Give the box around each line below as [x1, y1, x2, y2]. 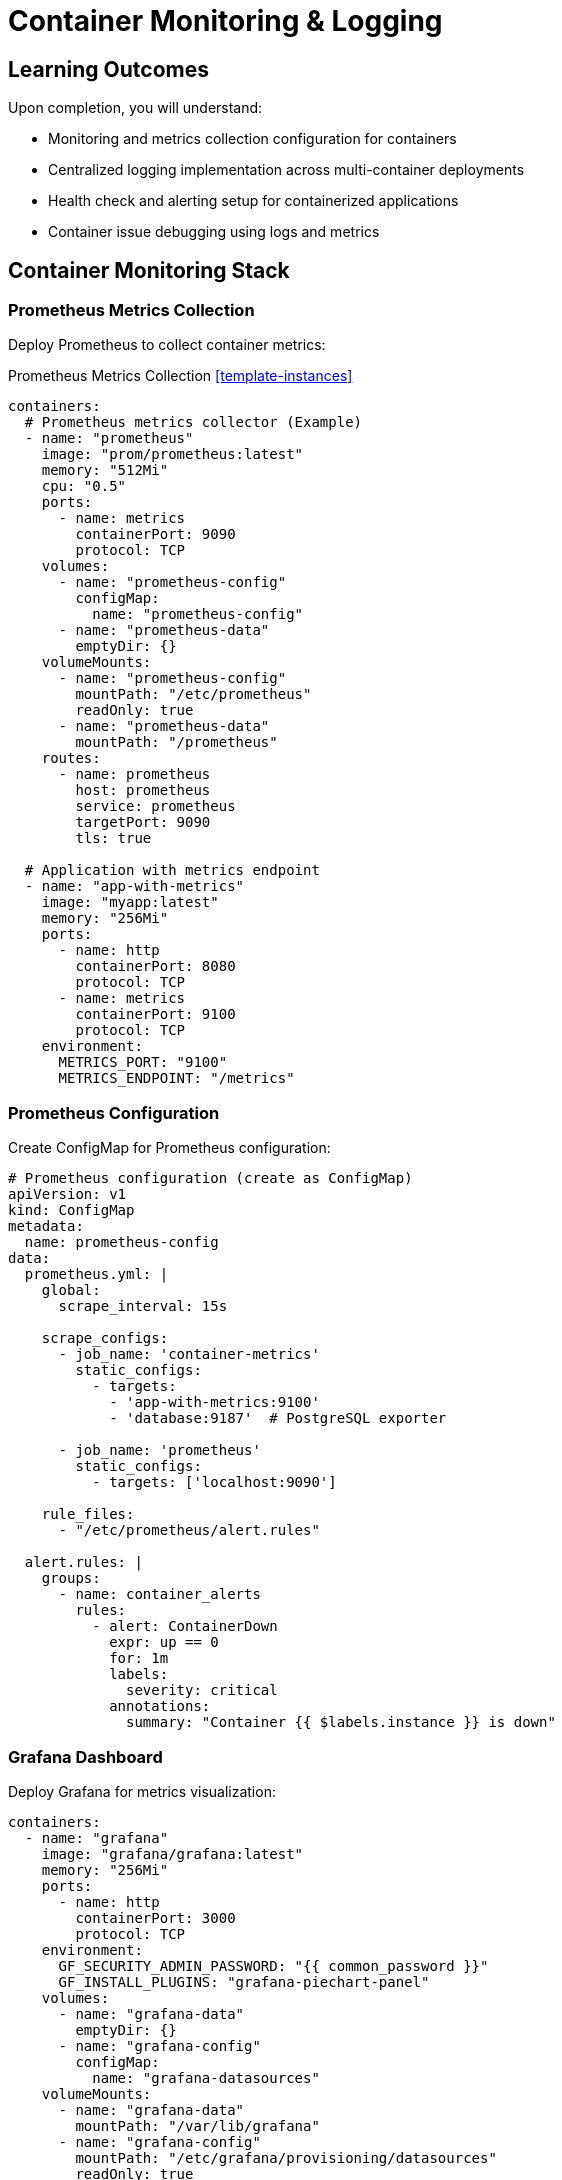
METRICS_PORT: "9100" [58, 1054, 228, 1071]
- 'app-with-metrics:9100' [109, 1394, 320, 1411]
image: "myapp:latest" [41, 894, 219, 911]
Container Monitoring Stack [8, 257, 290, 283]
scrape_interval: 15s [58, 1298, 228, 1315]
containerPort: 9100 [75, 1006, 236, 1023]
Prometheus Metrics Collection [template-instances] [8, 367, 353, 385]
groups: [41, 1570, 101, 1587]
